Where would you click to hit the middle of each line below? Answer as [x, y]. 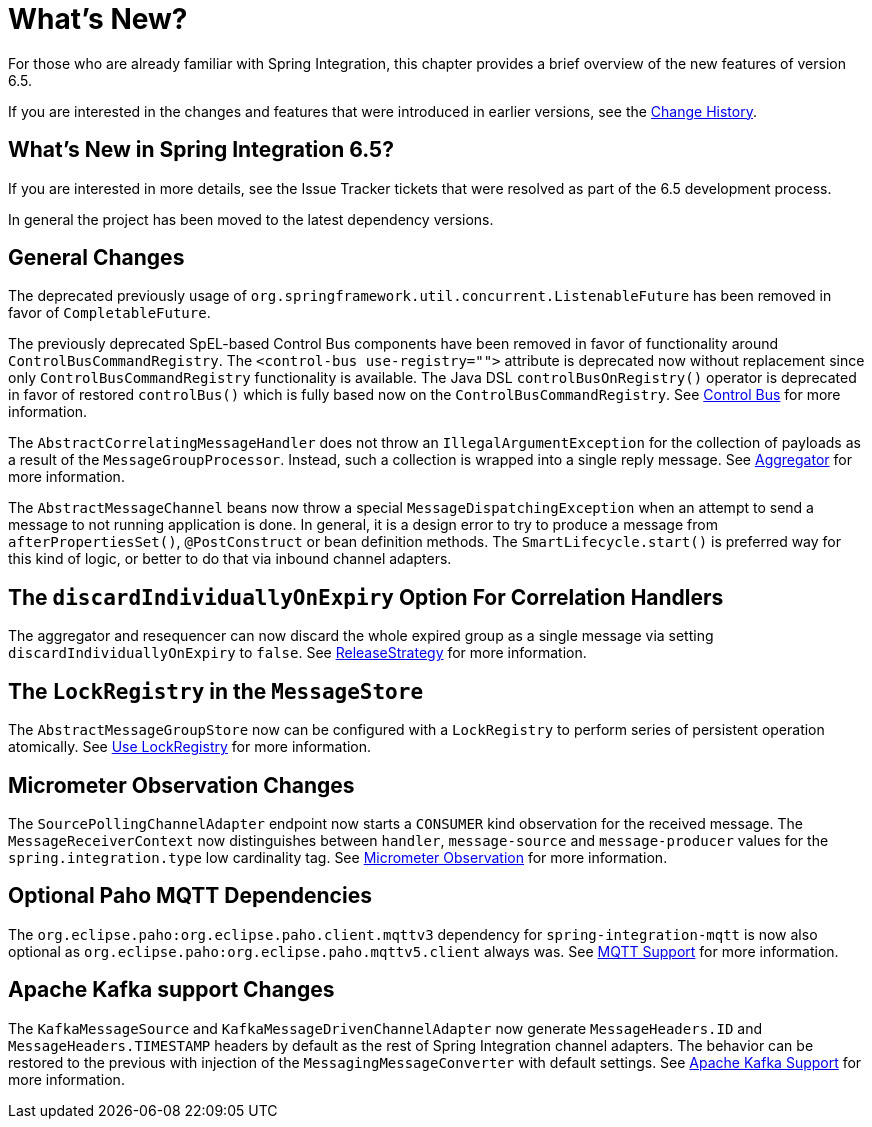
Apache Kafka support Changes [171, 990]
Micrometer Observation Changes [181, 785]
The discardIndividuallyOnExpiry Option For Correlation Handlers [366, 597]
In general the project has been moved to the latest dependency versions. [251, 219]
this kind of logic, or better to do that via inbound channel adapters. [230, 559]
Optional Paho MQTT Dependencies [190, 896]
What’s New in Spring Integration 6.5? [201, 150]
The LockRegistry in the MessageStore [216, 691]
